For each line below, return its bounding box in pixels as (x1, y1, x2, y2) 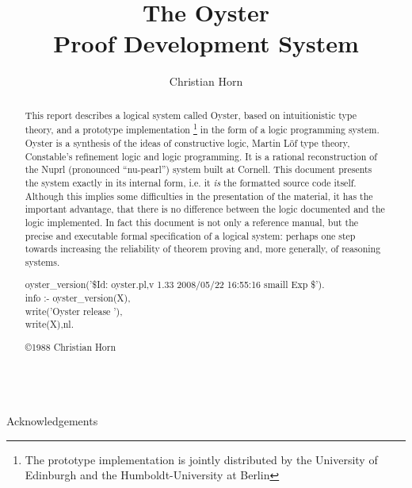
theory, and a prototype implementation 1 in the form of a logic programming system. (25, 121, 380, 136)
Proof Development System (53, 27, 359, 60)
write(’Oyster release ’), (25, 304, 123, 317)
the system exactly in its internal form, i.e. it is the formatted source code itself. (25, 175, 357, 189)
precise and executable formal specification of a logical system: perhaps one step (25, 229, 356, 242)
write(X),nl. (25, 317, 74, 331)
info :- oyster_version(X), (25, 291, 131, 305)
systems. (25, 255, 60, 268)
